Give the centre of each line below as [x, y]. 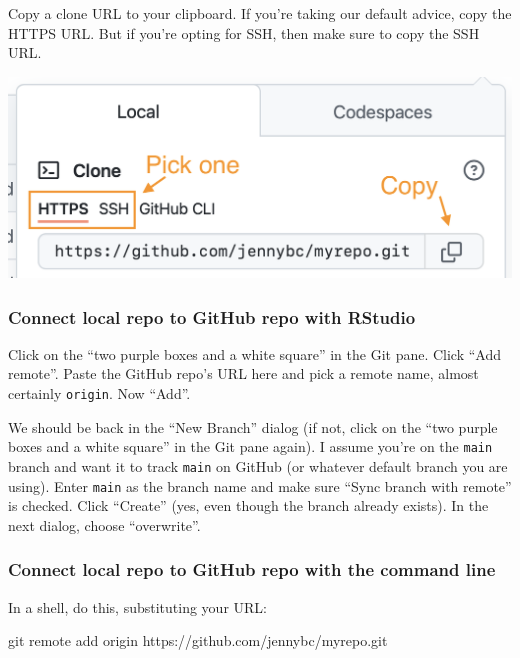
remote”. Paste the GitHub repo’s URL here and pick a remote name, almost [243, 373]
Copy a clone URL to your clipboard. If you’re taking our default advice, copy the [260, 13]
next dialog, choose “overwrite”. [104, 524]
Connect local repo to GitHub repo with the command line [252, 569]
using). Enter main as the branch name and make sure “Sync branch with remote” [260, 485]
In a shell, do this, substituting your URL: [137, 606]
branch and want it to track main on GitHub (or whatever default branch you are [258, 465]
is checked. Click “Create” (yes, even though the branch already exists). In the [248, 505]
